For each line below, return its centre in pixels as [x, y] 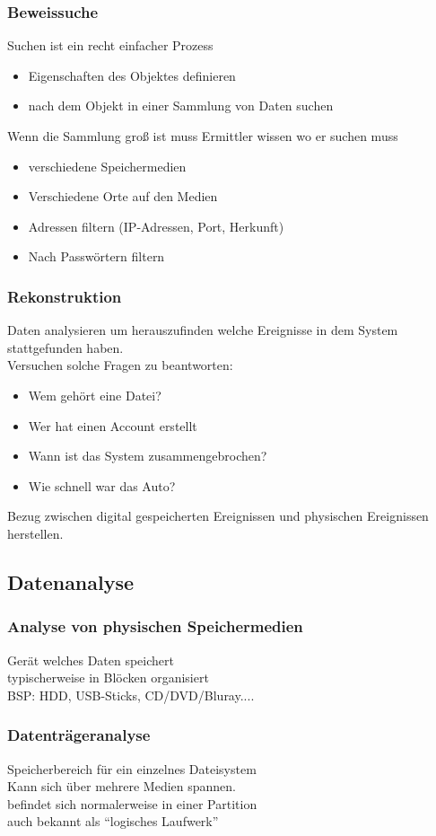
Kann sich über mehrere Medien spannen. [122, 786]
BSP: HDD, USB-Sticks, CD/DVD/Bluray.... [131, 695]
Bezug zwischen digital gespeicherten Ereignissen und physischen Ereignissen [218, 516]
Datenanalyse [71, 581]
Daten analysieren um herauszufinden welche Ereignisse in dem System [203, 330]
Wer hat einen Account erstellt [113, 425]
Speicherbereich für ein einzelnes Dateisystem [132, 768]
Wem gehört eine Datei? [95, 395]
